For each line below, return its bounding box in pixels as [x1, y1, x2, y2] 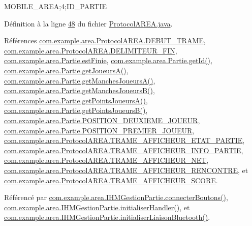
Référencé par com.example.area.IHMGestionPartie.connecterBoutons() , [4, 192, 228, 203]
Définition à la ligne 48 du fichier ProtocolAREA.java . [4, 18, 173, 29]
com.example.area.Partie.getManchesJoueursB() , [4, 85, 155, 96]
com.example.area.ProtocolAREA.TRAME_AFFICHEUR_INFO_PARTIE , [4, 145, 243, 155]
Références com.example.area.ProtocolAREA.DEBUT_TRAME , [4, 35, 206, 46]
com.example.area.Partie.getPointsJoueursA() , [4, 95, 148, 105]
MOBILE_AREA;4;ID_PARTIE [4, 1, 107, 11]
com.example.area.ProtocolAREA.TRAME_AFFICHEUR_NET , [4, 155, 209, 165]
